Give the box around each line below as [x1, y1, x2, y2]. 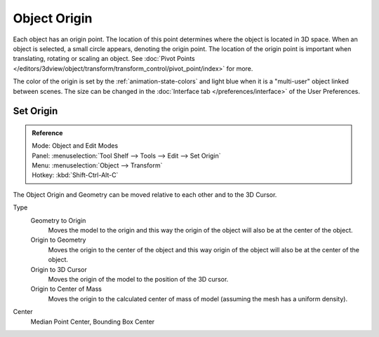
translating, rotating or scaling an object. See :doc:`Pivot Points [13, 55, 196, 63]
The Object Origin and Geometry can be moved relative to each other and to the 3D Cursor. [13, 190, 277, 199]
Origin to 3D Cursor [30, 265, 87, 273]
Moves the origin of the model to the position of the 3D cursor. [48, 275, 229, 283]
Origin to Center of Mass [30, 284, 102, 294]
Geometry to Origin [30, 216, 86, 224]
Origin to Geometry [30, 235, 86, 245]
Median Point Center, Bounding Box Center [30, 317, 155, 326]
